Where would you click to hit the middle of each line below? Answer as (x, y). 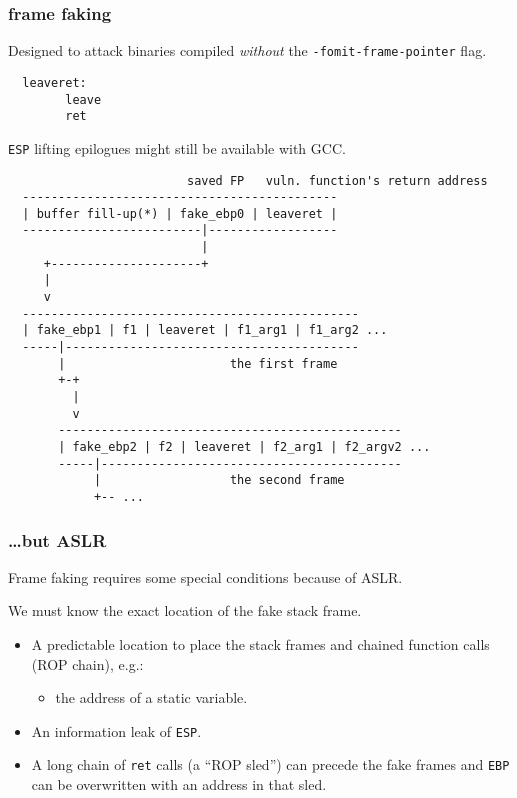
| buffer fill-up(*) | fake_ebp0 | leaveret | (180, 213)
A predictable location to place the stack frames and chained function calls (260, 644)
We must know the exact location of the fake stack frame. (185, 610)
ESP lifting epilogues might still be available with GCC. (177, 147)
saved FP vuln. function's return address (337, 180)
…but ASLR (57, 539)
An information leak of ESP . (116, 730)
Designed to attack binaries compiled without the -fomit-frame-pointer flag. (247, 50)
